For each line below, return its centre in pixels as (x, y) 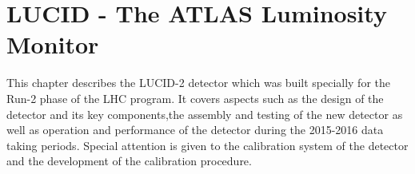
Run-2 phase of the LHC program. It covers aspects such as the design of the (195, 98)
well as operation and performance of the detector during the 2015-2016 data (195, 130)
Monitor (53, 44)
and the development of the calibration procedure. (129, 161)
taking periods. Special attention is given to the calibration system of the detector (207, 145)
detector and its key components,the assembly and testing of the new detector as (205, 114)
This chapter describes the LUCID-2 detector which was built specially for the (199, 83)
